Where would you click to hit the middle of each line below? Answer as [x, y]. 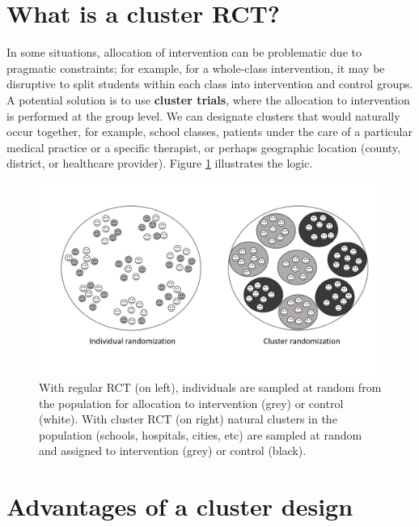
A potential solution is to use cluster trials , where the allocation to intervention [208, 99]
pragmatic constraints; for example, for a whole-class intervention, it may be [196, 68]
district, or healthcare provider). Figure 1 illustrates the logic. [160, 163]
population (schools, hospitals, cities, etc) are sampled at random [201, 434]
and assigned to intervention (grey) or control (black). [173, 450]
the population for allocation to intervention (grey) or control [191, 403]
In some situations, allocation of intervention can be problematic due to [184, 52]
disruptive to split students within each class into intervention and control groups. [210, 84]
